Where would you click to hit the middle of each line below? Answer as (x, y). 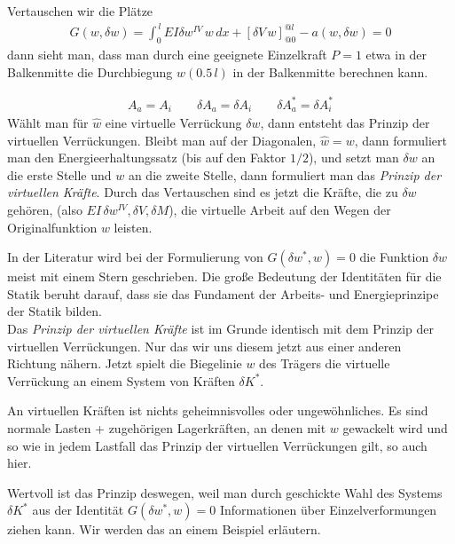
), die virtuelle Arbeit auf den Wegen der (280, 210)
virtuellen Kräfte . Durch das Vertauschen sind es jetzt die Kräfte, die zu (203, 192)
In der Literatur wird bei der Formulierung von (135, 257)
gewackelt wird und (395, 428)
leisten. (133, 227)
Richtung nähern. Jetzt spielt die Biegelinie (125, 363)
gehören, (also (45, 210)
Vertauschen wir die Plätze (80, 11)
